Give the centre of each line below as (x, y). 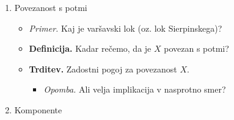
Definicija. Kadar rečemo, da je (90, 48)
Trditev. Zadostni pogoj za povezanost (103, 69)
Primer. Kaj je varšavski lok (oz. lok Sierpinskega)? (126, 28)
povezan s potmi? (196, 48)
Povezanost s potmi (51, 7)
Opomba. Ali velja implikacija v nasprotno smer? (135, 89)
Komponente (38, 109)
